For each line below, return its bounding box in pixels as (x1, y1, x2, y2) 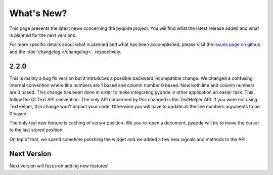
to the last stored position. (9, 127, 64, 133)
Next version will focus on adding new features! (9, 162, 109, 169)
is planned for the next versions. (9, 32, 77, 38)
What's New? (9, 8, 67, 19)
